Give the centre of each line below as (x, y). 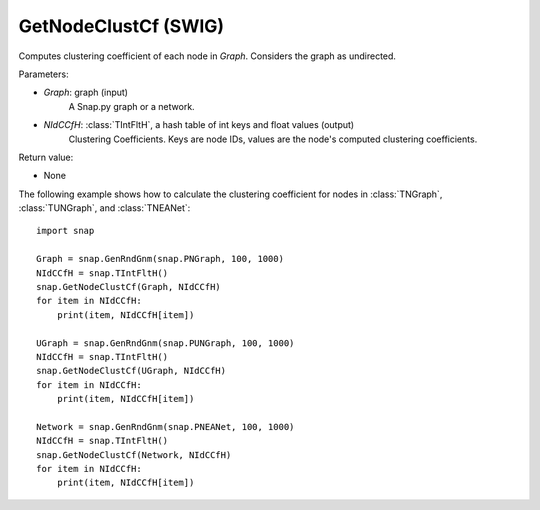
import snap (65, 231)
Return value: (46, 157)
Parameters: (43, 74)
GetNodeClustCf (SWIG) (121, 26)
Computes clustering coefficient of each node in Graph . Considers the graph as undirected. (207, 56)
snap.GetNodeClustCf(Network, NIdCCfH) (134, 454)
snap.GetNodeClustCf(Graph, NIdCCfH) (129, 287)
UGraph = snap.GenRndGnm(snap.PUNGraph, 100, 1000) (165, 343)
